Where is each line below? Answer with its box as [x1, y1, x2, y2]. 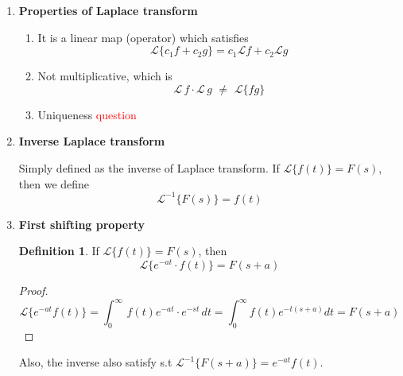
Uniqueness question [37, 106, 137, 122]
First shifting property [18, 215, 145, 232]
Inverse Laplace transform [18, 133, 165, 149]
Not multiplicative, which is [37, 68, 172, 84]
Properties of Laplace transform [18, 2, 198, 18]
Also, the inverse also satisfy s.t [18, 354, 172, 370]
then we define [18, 175, 90, 192]
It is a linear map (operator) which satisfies [37, 29, 249, 45]
